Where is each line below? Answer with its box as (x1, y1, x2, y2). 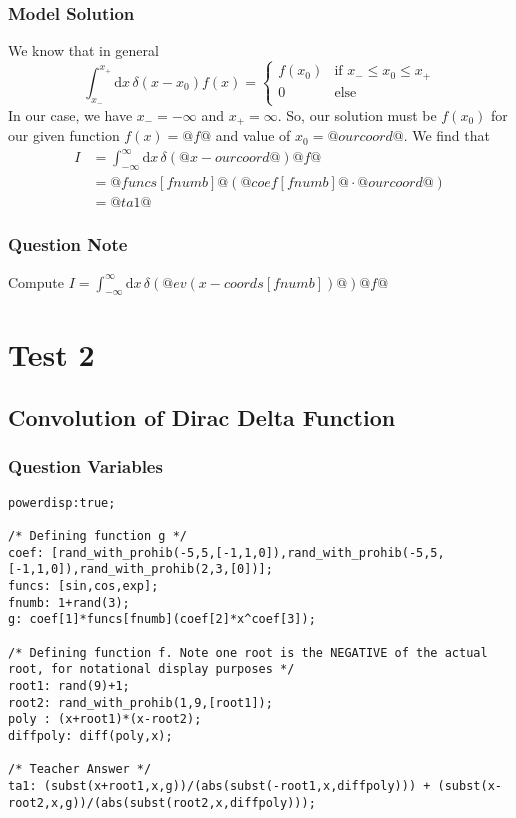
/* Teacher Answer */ (8, 762, 152, 777)
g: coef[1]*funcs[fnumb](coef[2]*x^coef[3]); (8, 612, 316, 627)
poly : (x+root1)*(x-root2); (8, 712, 202, 727)
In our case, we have (8, 104, 133, 125)
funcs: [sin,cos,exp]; (8, 578, 159, 593)
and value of (215, 125, 291, 146)
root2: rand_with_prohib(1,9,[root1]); (8, 695, 273, 710)
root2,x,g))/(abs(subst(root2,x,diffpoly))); (8, 795, 316, 810)
